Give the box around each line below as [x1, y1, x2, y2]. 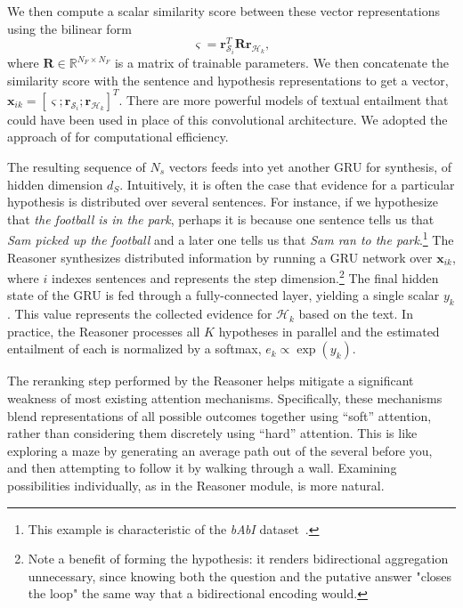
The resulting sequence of [7, 157, 146, 175]
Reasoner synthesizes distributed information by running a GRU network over [7, 247, 433, 266]
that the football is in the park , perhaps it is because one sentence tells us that [7, 209, 435, 228]
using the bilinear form [7, 19, 132, 37]
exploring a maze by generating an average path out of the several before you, [7, 441, 433, 459]
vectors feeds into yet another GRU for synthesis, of [168, 157, 452, 175]
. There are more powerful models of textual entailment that [118, 90, 449, 109]
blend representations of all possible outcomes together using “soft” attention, [7, 406, 432, 425]
